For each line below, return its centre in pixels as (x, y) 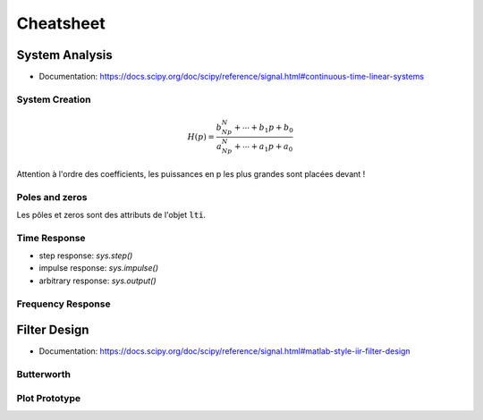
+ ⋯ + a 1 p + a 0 (263, 147)
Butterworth (44, 374)
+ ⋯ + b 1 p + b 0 (264, 128)
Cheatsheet (61, 23)
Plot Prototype (48, 398)
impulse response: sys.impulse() (98, 268)
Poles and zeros (52, 197)
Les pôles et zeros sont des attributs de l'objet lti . (111, 214)
